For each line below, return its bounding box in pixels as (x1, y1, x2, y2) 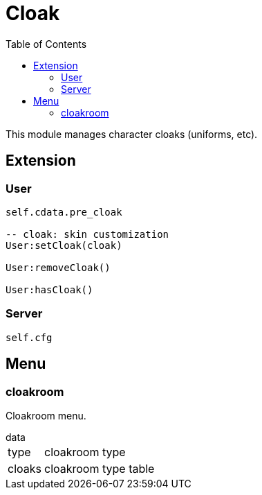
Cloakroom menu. (6, 409, 86, 422)
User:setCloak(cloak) (6, 239, 122, 251)
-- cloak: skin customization (6, 228, 169, 240)
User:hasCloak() (6, 284, 93, 295)
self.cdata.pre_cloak (6, 206, 122, 218)
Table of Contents (6, 37, 87, 50)
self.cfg (6, 331, 53, 343)
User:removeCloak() (6, 261, 111, 273)
